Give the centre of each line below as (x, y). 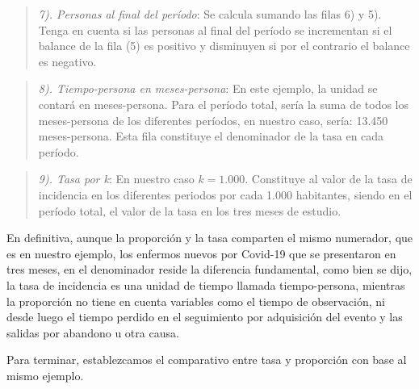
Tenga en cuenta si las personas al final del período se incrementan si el (215, 29)
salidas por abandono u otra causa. (93, 332)
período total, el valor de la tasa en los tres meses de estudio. (190, 210)
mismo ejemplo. (45, 375)
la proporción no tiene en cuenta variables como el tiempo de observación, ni (196, 301)
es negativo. (67, 61)
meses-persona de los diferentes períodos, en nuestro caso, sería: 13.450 (213, 120)
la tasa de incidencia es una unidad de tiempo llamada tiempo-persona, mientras (206, 284)
